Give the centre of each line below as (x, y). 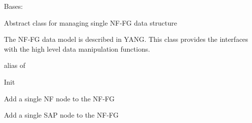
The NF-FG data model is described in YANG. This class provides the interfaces (126, 39)
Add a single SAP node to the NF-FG (61, 115)
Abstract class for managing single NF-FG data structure (91, 22)
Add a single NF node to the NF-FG (59, 98)
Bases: (14, 6)
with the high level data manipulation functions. (77, 48)
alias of (15, 65)
